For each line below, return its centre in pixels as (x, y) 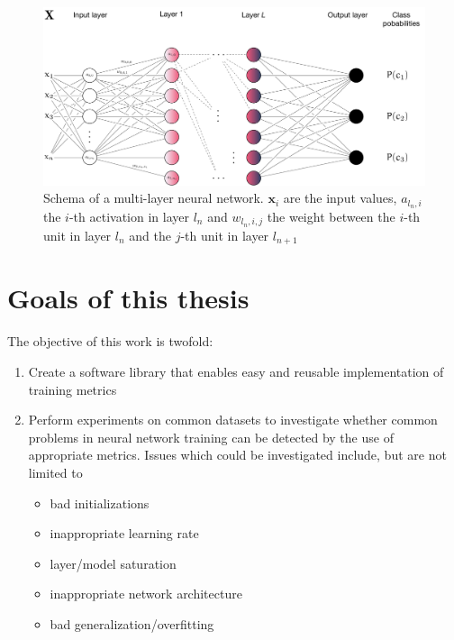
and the (150, 235)
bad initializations (100, 503)
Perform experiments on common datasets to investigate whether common (233, 420)
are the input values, (340, 198)
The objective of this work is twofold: (110, 341)
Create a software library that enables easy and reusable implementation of (236, 371)
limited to (55, 472)
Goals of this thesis (128, 298)
